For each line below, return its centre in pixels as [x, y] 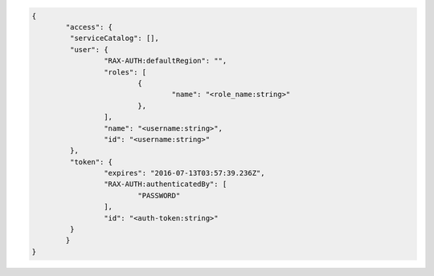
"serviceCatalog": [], [115, 39]
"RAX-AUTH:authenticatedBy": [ [165, 184]
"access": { [89, 27]
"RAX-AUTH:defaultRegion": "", [165, 61]
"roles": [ [125, 72]
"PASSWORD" [159, 195]
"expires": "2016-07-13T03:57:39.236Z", [184, 173]
